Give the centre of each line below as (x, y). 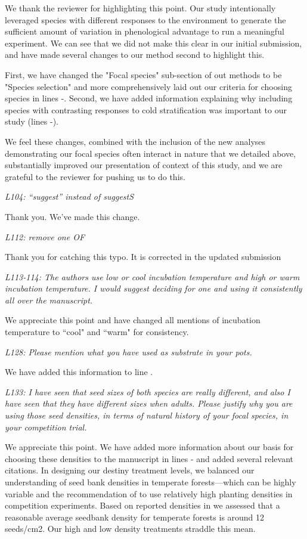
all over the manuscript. (49, 300)
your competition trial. (46, 427)
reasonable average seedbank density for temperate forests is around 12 (135, 517)
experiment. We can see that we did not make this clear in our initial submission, (153, 43)
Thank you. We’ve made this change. (72, 216)
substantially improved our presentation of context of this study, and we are (144, 165)
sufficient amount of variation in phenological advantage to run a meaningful (145, 31)
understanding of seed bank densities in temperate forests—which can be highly (151, 482)
